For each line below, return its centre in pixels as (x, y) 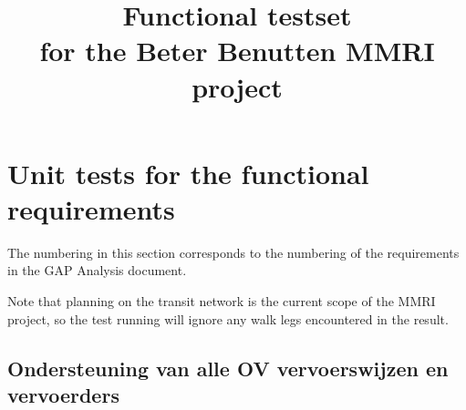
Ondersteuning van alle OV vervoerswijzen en (228, 368)
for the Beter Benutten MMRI (237, 51)
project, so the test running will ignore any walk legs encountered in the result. (228, 318)
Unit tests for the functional (188, 173)
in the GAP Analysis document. (97, 270)
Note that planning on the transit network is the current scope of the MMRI (222, 301)
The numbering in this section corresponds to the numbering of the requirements (233, 252)
